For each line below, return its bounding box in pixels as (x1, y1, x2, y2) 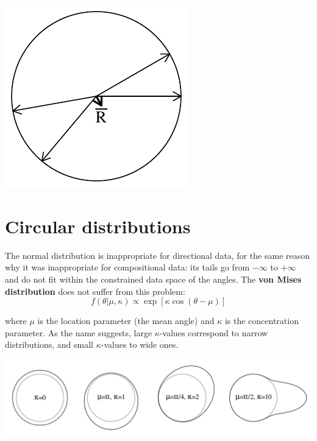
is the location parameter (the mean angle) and (37, 314, 215, 327)
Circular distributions (5, 213, 191, 238)
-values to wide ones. (101, 338, 179, 351)
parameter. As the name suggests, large (5, 326, 152, 339)
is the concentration (224, 314, 299, 327)
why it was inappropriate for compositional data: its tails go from (5, 261, 250, 273)
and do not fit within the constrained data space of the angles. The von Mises (5, 272, 302, 285)
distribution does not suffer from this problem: (5, 284, 185, 297)
